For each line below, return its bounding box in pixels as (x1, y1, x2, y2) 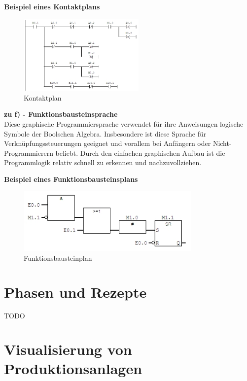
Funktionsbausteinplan (24, 252, 92, 263)
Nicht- (212, 138, 232, 148)
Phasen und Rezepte (4, 281, 147, 302)
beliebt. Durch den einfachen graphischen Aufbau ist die (55, 147, 225, 158)
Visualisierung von (4, 339, 132, 359)
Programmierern (4, 147, 53, 158)
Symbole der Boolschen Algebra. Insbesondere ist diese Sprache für (4, 128, 207, 139)
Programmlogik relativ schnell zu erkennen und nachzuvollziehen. (4, 157, 202, 168)
